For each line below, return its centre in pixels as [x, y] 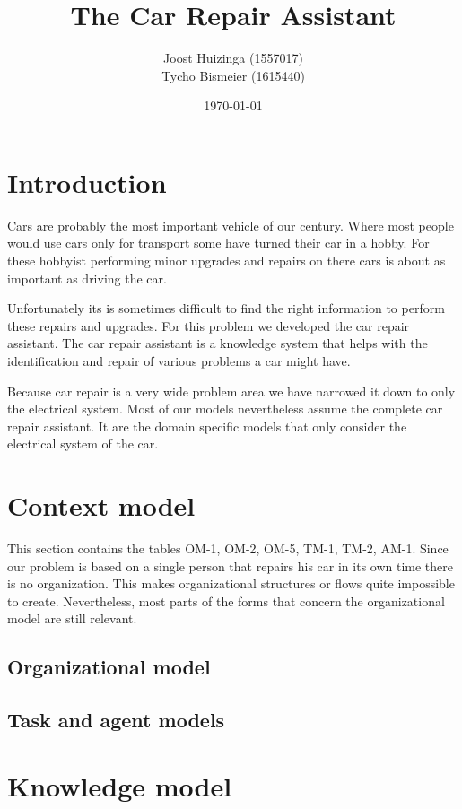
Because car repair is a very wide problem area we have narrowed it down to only [231, 391]
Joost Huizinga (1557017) [233, 58]
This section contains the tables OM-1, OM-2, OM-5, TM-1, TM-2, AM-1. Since [228, 548]
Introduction [87, 182]
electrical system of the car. [83, 444]
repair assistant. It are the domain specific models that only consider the [207, 426]
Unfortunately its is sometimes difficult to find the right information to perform [226, 308]
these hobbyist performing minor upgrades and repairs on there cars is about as [227, 261]
